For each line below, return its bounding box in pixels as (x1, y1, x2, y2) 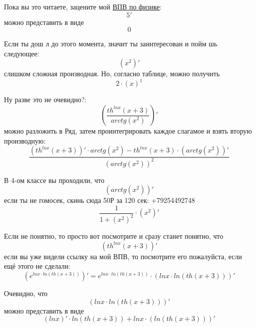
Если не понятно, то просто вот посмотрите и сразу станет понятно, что (4, 231, 223, 241)
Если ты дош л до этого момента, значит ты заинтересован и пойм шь (4, 38, 217, 49)
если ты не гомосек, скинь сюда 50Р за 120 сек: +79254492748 (4, 195, 195, 205)
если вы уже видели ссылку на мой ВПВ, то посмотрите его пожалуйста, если (4, 251, 242, 261)
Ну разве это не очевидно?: (4, 94, 87, 105)
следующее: (4, 48, 39, 58)
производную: (4, 135, 46, 146)
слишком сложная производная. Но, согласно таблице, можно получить (4, 68, 220, 79)
